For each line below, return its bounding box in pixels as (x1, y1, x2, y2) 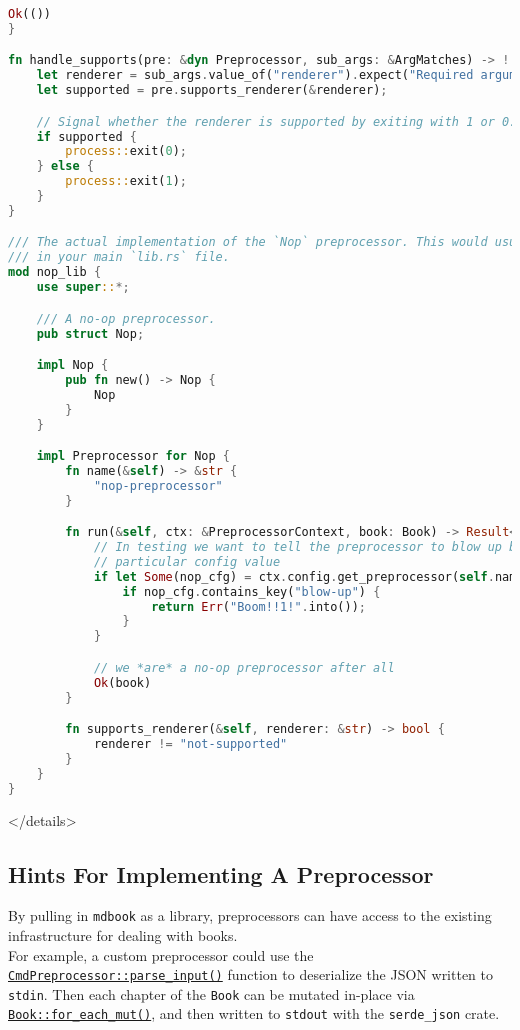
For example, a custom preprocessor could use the (8, 944, 314, 965)
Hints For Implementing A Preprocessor (8, 858, 434, 889)
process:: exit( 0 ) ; (65, 144, 188, 159)
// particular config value (93, 554, 281, 569)
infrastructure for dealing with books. (8, 924, 238, 945)
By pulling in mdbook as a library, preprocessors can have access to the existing (8, 905, 492, 926)
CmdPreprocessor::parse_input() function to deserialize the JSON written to (8, 964, 494, 985)
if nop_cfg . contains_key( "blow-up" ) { (122, 584, 381, 599)
